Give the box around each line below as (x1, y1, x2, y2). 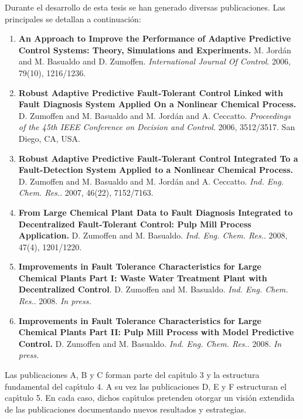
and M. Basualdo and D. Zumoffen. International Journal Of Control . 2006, (18, 55, 291, 67)
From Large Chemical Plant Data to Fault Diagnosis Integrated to (18, 206, 293, 218)
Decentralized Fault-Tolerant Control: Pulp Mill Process (18, 217, 251, 230)
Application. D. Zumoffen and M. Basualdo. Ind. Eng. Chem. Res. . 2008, (18, 229, 288, 241)
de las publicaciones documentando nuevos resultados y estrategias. (5, 403, 247, 415)
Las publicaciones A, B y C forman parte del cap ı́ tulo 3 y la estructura (5, 369, 260, 381)
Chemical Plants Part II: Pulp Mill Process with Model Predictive (18, 326, 294, 338)
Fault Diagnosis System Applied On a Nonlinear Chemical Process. (18, 98, 297, 110)
